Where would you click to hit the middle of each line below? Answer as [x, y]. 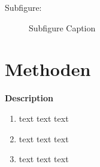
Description [29, 98]
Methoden [48, 69]
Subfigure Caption [62, 27]
